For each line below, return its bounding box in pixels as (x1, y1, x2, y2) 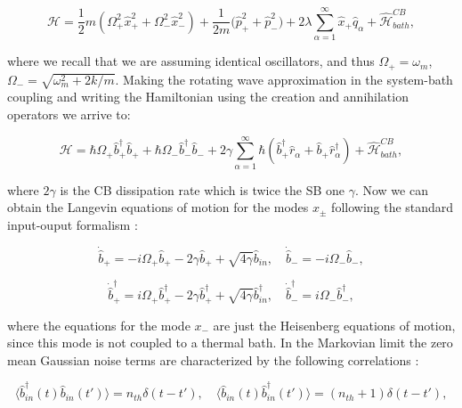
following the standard (331, 198, 454, 216)
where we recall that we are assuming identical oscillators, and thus (7, 52, 375, 70)
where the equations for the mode (7, 315, 190, 334)
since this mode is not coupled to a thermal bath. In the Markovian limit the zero (7, 333, 453, 352)
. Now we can (354, 180, 428, 199)
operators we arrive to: (7, 104, 131, 123)
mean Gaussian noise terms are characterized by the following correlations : (7, 350, 419, 369)
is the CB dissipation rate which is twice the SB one (60, 180, 344, 199)
